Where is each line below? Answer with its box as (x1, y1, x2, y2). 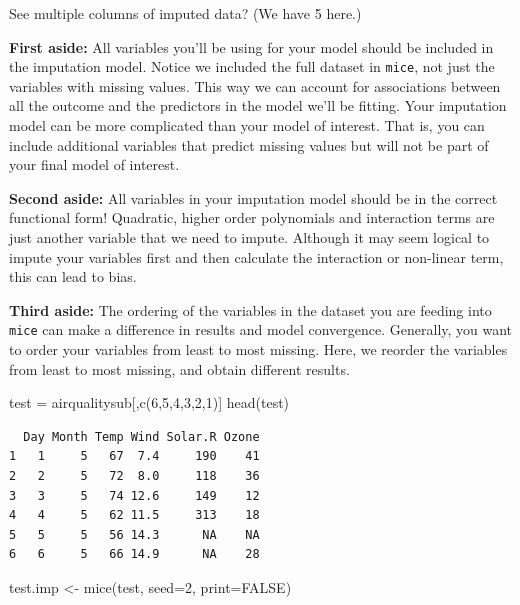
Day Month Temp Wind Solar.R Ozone (23, 429, 260, 444)
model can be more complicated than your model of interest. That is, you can (9, 115, 485, 136)
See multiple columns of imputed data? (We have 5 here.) (9, 3, 362, 23)
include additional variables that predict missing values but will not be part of (9, 134, 489, 155)
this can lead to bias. (9, 266, 137, 287)
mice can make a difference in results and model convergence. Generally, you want (9, 319, 513, 340)
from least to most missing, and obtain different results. (9, 358, 350, 379)
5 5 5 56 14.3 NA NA (9, 527, 260, 542)
